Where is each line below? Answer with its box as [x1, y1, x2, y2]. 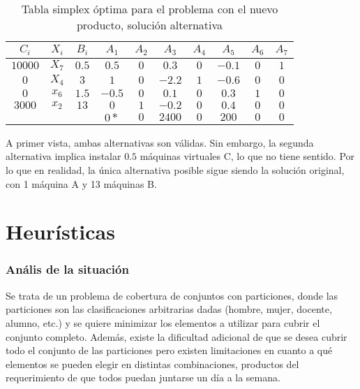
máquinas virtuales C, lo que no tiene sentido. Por [140, 149, 355, 163]
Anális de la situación [6, 260, 129, 278]
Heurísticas [6, 217, 115, 246]
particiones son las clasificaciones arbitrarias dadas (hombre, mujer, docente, [6, 302, 332, 316]
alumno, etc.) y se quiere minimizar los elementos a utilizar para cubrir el [6, 315, 320, 330]
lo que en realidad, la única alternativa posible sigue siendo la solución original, [6, 163, 345, 177]
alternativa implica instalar [6, 149, 121, 163]
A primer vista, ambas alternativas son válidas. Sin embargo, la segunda [6, 135, 314, 149]
